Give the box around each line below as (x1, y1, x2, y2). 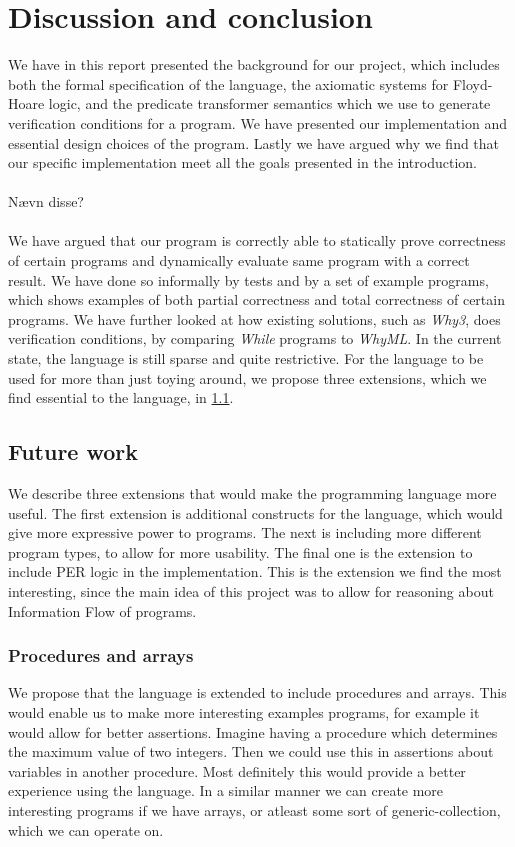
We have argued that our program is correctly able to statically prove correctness (8, 230, 506, 251)
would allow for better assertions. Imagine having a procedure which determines (8, 721, 498, 742)
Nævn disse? (8, 191, 84, 212)
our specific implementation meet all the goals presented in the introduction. (8, 152, 477, 173)
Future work (8, 436, 139, 467)
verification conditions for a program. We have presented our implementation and (8, 112, 507, 133)
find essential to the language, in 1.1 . (8, 387, 234, 408)
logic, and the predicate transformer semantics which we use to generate (48, 93, 491, 114)
